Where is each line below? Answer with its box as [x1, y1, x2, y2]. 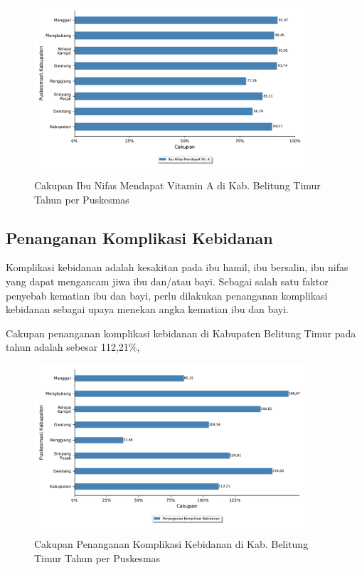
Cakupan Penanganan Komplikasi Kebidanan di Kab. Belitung [34, 537, 309, 551]
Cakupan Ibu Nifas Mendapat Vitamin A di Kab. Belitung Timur [34, 178, 321, 193]
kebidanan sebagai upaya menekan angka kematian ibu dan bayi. [6, 302, 289, 317]
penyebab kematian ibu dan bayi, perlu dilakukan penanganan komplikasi [6, 287, 328, 302]
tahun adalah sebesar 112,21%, [6, 339, 140, 354]
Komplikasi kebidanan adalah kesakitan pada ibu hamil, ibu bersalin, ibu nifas [6, 260, 348, 275]
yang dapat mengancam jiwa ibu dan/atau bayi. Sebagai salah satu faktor [6, 274, 329, 289]
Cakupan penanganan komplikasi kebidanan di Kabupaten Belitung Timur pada [6, 325, 356, 340]
